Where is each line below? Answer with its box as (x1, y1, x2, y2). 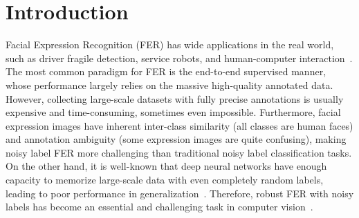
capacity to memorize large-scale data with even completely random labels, (6, 172, 324, 187)
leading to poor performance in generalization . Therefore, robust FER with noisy (6, 186, 354, 200)
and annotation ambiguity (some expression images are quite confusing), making (6, 132, 347, 146)
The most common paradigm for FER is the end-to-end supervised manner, (6, 64, 326, 79)
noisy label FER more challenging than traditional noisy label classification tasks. (6, 145, 352, 159)
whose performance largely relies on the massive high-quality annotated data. (6, 77, 333, 92)
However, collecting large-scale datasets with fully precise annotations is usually (6, 91, 344, 106)
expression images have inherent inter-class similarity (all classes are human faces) (6, 118, 353, 132)
